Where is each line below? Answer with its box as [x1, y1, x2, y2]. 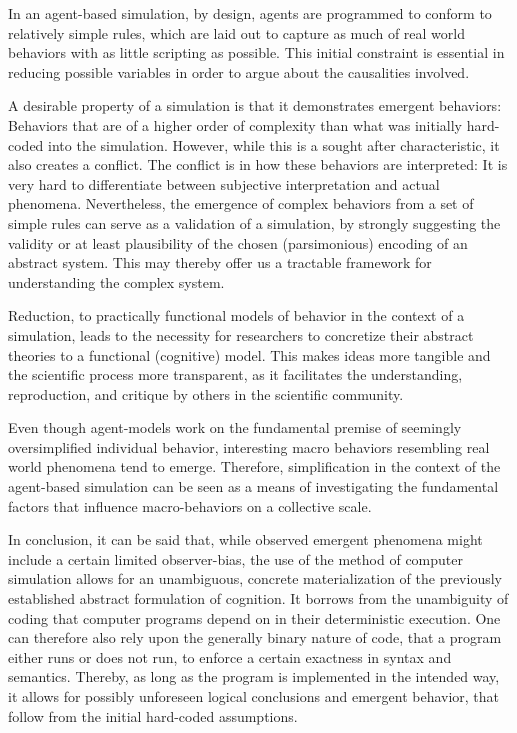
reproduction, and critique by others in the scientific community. [8, 383, 404, 404]
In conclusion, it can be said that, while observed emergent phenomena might [8, 529, 483, 550]
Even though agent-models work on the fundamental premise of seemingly [8, 417, 462, 438]
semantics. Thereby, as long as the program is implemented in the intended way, [8, 666, 500, 687]
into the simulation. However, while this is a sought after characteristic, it [48, 134, 500, 155]
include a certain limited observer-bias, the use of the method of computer [8, 548, 463, 569]
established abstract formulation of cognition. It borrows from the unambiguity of [8, 588, 509, 609]
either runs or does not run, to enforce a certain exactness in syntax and [8, 646, 452, 667]
